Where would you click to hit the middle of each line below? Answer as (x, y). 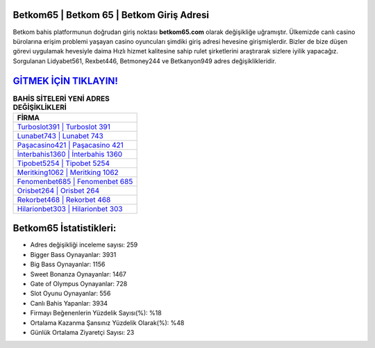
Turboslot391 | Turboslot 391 (64, 126)
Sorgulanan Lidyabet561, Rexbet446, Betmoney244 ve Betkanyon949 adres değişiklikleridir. (145, 61)
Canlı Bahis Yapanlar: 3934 (69, 303)
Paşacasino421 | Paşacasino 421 (70, 144)
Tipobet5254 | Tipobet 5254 (64, 163)
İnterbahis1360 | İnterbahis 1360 (70, 154)
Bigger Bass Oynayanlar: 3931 (73, 254)
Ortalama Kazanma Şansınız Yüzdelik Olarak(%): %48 (107, 322)
